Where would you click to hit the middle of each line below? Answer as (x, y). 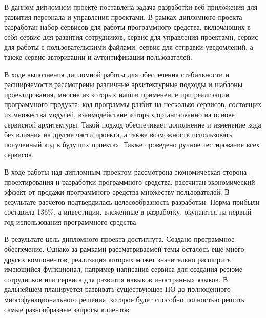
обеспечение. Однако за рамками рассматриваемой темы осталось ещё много (124, 249)
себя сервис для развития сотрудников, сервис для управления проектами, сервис (131, 37)
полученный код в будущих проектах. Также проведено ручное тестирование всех (132, 144)
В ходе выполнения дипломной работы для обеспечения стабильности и (117, 74)
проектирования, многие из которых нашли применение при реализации (117, 94)
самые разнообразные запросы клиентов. (68, 309)
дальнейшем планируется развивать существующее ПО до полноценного (117, 289)
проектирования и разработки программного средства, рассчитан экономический (130, 182)
